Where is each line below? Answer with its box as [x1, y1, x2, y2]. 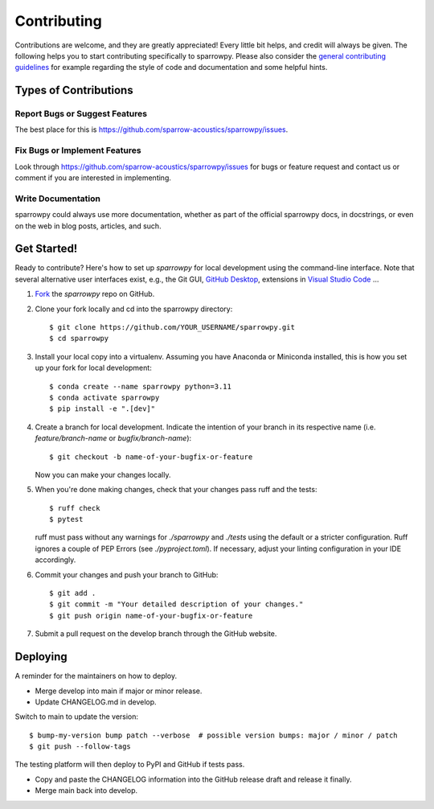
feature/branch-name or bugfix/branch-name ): [35, 433, 192, 443]
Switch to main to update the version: [14, 712, 139, 721]
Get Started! [14, 242, 78, 256]
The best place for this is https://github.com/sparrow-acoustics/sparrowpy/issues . [14, 125, 289, 134]
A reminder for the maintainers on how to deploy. [14, 671, 178, 681]
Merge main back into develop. [35, 786, 138, 795]
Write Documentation [14, 193, 100, 204]
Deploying [14, 650, 68, 663]
